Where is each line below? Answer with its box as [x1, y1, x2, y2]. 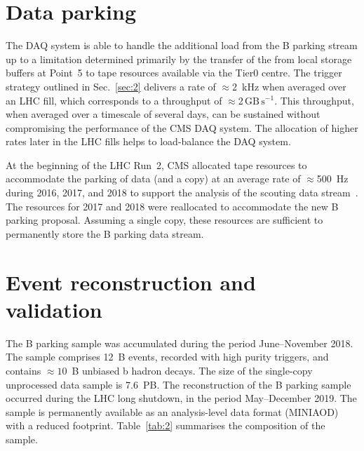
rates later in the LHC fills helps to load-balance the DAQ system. [6, 134, 291, 149]
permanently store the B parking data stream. [6, 226, 204, 241]
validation [6, 295, 102, 323]
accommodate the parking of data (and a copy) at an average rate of [6, 171, 301, 186]
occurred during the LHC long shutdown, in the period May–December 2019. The [6, 391, 357, 405]
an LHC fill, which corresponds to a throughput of [6, 93, 222, 107]
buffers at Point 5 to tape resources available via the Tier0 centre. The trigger [6, 65, 342, 80]
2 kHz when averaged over [232, 79, 346, 93]
